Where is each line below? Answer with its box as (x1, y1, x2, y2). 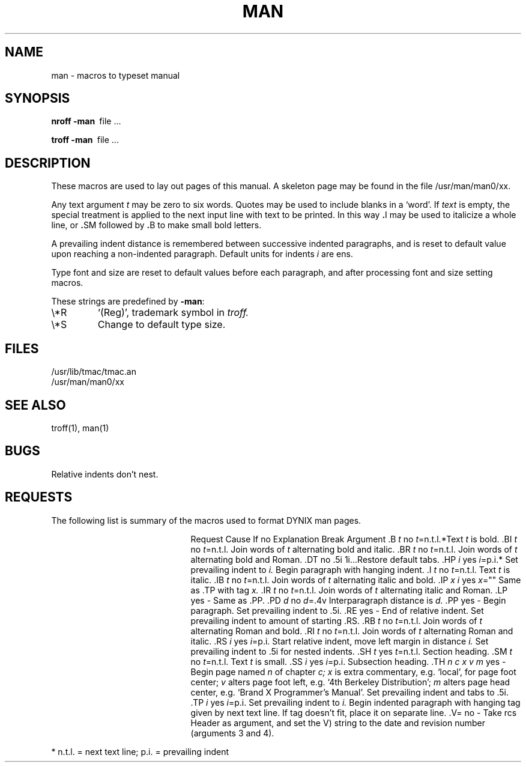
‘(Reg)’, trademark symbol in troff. (97, 306, 249, 319)
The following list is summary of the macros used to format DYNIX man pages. (51, 515, 361, 526)
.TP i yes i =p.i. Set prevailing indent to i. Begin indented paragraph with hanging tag (190, 697, 521, 708)
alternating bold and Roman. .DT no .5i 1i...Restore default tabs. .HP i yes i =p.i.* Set (190, 554, 518, 565)
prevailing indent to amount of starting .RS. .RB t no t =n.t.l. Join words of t (190, 615, 482, 626)
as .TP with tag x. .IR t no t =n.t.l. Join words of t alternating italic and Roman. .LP (190, 584, 508, 595)
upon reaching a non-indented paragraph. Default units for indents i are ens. (51, 249, 353, 259)
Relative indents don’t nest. (51, 468, 159, 479)
